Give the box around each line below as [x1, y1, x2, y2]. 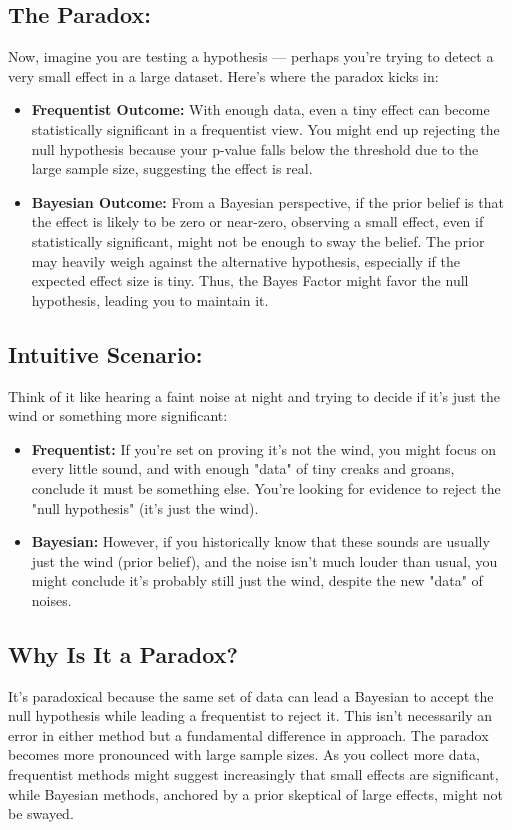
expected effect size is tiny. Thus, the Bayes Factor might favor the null [31, 270, 469, 291]
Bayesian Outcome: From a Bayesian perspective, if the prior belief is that [31, 191, 504, 212]
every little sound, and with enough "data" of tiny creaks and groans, [31, 458, 455, 479]
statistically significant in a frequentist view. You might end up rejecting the [31, 118, 500, 139]
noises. [31, 589, 72, 610]
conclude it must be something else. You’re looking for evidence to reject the [31, 477, 501, 498]
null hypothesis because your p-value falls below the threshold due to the [31, 138, 479, 159]
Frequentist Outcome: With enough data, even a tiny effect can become [31, 99, 490, 120]
